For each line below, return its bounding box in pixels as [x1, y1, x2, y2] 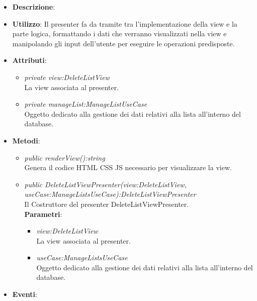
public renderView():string [24, 152, 105, 163]
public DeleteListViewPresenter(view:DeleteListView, [24, 179, 187, 189]
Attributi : [12, 55, 47, 65]
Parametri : [24, 208, 62, 219]
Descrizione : [12, 2, 55, 12]
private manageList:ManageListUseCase [24, 99, 147, 109]
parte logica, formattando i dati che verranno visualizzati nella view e [12, 28, 227, 39]
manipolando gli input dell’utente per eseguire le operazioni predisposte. [12, 38, 235, 48]
